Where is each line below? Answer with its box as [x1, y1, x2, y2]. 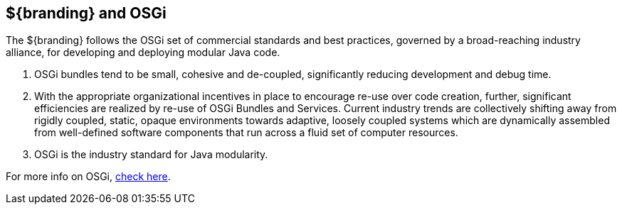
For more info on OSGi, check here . [6, 170, 171, 183]
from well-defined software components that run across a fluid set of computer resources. [34, 126, 458, 139]
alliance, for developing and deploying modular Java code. [6, 46, 280, 59]
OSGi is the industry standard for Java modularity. [34, 148, 268, 161]
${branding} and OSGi [6, 4, 167, 22]
